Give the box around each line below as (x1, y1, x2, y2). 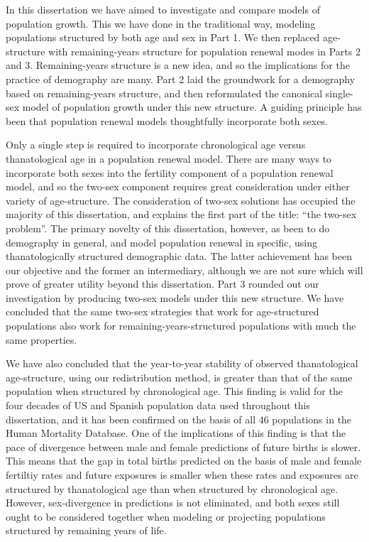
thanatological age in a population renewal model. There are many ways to (6, 151, 332, 166)
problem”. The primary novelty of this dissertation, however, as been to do (6, 220, 330, 235)
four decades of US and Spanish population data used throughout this (6, 398, 311, 413)
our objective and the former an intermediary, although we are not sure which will (6, 262, 363, 277)
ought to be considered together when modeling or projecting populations (6, 509, 326, 524)
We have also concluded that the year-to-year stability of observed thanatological (6, 356, 358, 371)
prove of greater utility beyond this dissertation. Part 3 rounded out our (6, 276, 319, 291)
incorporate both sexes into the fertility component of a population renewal (6, 165, 334, 180)
